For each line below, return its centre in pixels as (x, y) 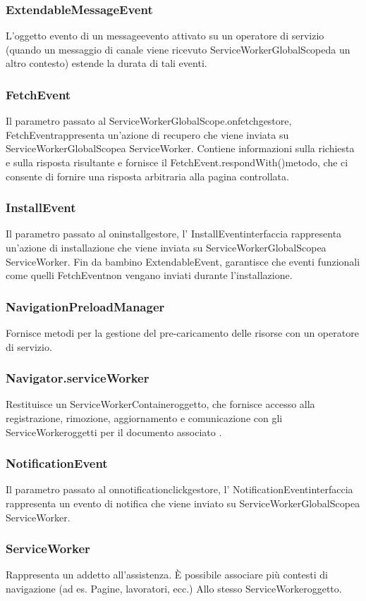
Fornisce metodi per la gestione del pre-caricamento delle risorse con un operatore (182, 333)
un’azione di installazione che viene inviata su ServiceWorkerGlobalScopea (166, 247)
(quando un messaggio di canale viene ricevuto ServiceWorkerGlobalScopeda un (178, 49)
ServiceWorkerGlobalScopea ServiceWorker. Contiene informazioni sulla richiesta (180, 148)
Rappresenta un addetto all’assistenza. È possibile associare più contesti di (167, 575)
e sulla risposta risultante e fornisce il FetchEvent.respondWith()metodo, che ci (177, 162)
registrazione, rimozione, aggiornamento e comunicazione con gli (144, 418)
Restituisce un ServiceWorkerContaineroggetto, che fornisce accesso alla (160, 404)
